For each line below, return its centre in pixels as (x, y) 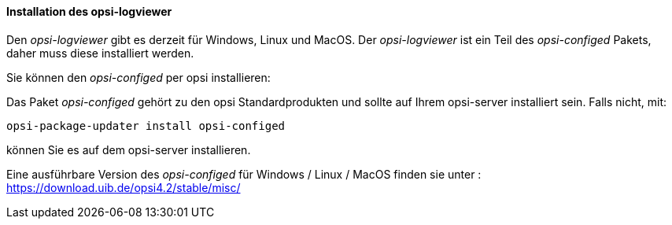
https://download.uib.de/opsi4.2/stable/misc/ (124, 187)
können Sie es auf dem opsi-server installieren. (129, 149)
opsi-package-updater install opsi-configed (146, 125)
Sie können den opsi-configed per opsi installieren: (138, 77)
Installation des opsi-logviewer (89, 11)
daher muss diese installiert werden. (100, 53)
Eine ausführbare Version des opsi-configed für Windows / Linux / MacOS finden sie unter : (244, 174)
